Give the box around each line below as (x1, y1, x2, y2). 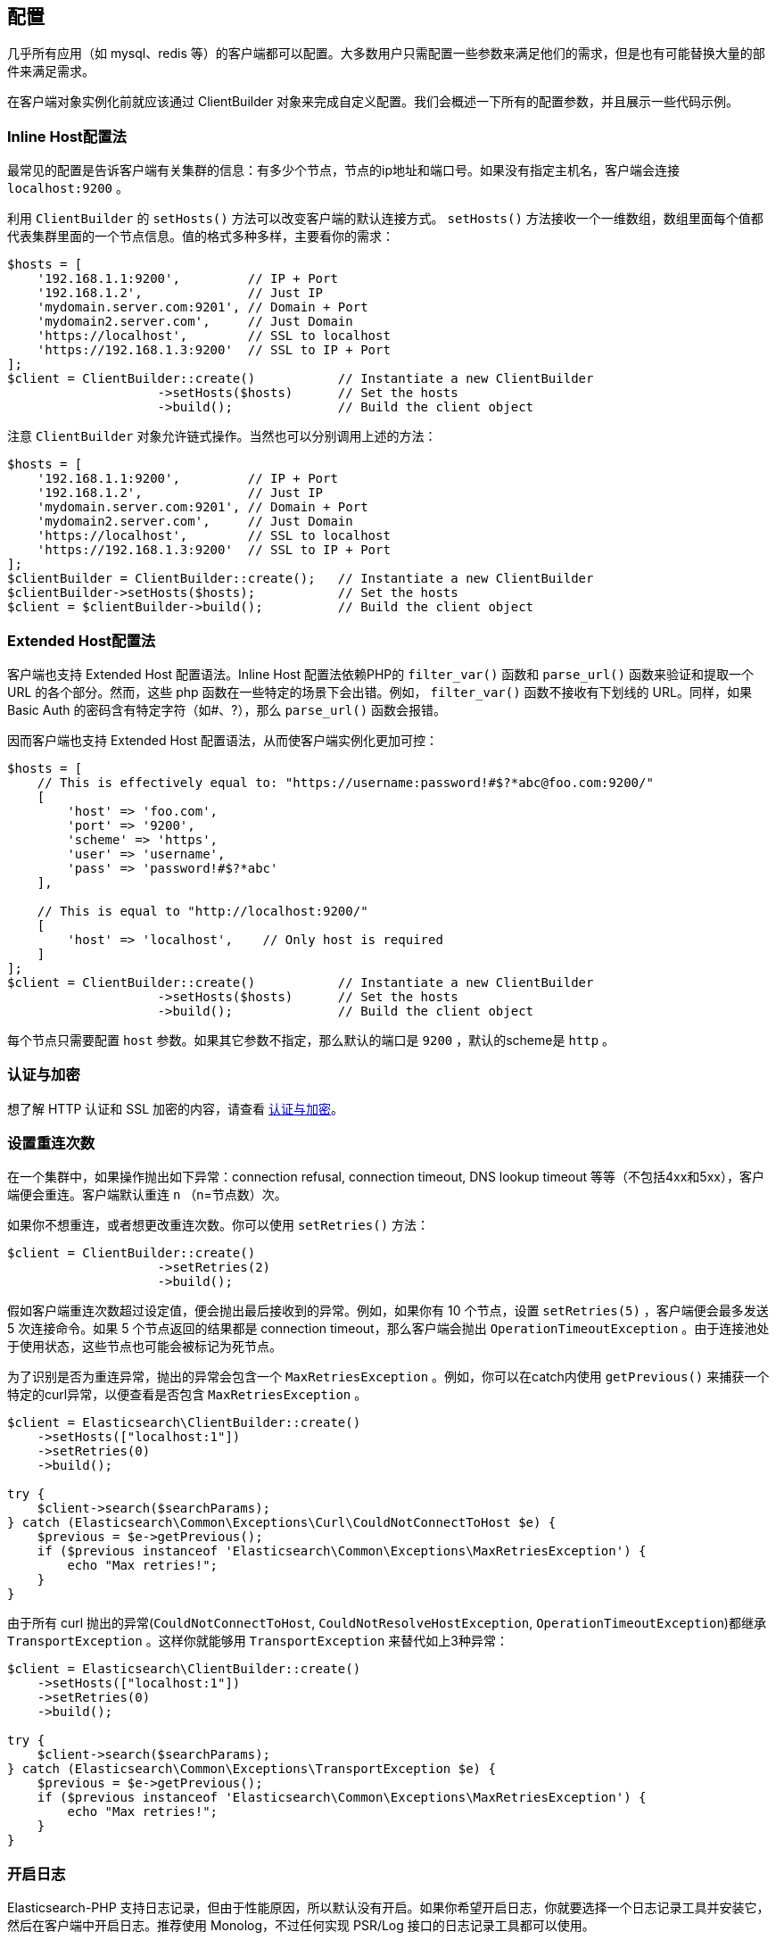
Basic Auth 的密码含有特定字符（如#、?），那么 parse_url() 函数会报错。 (7, 701, 447, 717)
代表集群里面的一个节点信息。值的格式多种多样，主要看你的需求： (7, 228, 394, 245)
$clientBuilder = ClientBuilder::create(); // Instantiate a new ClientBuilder (7, 571, 594, 586)
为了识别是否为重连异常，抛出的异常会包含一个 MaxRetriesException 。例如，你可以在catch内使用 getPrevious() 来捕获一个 (7, 1369, 770, 1385)
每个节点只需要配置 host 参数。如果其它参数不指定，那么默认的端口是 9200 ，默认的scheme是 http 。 (7, 1032, 615, 1048)
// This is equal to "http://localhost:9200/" (37, 903, 368, 918)
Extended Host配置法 (7, 631, 156, 650)
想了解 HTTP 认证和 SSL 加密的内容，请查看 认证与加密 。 (7, 1100, 343, 1116)
